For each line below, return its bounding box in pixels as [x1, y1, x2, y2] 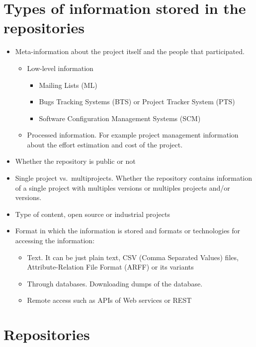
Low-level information [27, 63, 93, 73]
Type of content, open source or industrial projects [15, 208, 170, 219]
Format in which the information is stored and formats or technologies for [15, 225, 241, 236]
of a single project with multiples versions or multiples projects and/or [15, 182, 230, 193]
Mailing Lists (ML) [39, 79, 97, 90]
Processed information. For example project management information [27, 130, 239, 140]
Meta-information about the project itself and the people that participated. [15, 46, 245, 57]
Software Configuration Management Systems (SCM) [39, 113, 201, 123]
